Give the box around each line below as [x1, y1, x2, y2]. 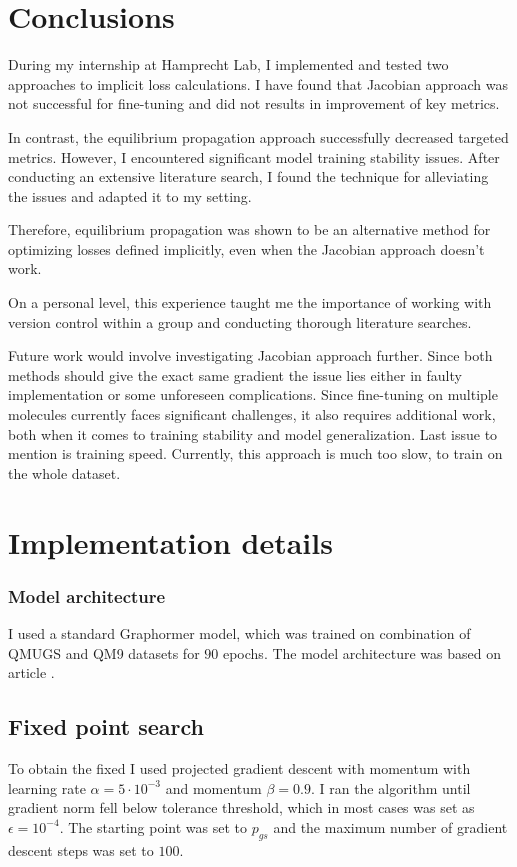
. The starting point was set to [59, 816, 247, 837]
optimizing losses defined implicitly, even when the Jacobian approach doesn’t [8, 238, 485, 259]
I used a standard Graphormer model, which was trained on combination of [8, 623, 471, 643]
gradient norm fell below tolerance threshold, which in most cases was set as [8, 797, 475, 818]
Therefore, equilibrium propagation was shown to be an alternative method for [8, 219, 491, 240]
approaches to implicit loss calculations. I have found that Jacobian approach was [8, 73, 508, 94]
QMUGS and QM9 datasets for [8, 642, 200, 663]
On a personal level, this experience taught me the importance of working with [8, 292, 492, 313]
